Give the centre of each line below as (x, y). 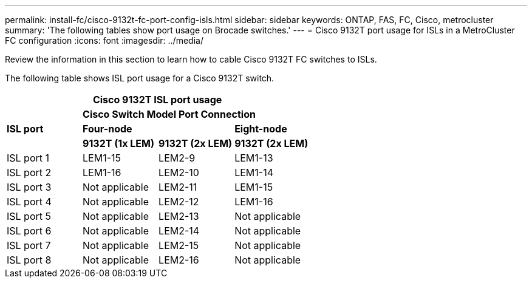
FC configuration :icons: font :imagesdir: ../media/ (104, 40)
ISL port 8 (29, 260)
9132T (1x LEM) (118, 143)
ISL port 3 (29, 187)
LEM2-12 (179, 202)
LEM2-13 (179, 216)
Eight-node (261, 129)
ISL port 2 (29, 172)
